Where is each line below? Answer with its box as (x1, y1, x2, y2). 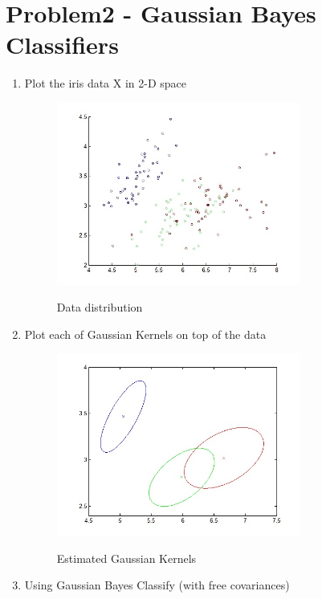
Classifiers (6, 28, 119, 61)
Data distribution (56, 299, 143, 316)
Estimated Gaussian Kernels (56, 549, 197, 566)
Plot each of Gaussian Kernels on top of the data (24, 325, 267, 342)
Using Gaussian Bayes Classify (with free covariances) (24, 577, 290, 593)
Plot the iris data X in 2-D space (24, 75, 187, 92)
